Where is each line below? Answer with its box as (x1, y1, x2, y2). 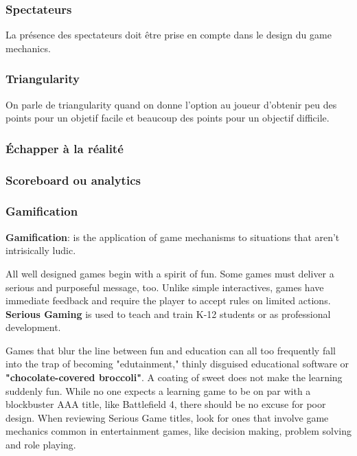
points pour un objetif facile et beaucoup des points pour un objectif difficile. (5, 111, 330, 125)
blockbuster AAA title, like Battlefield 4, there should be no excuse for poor (5, 397, 326, 411)
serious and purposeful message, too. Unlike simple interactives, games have (5, 280, 324, 294)
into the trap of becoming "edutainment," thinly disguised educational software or (5, 356, 349, 371)
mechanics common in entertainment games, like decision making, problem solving (5, 424, 352, 438)
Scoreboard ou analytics (5, 171, 141, 188)
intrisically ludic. (5, 243, 76, 258)
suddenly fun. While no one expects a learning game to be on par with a (5, 383, 311, 398)
